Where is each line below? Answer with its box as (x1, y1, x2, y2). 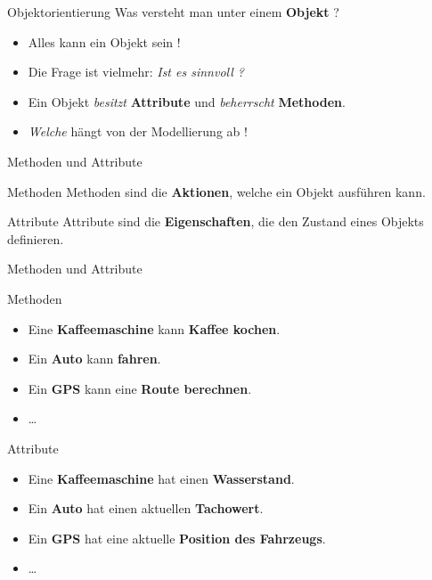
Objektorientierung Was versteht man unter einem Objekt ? (7, 3, 339, 20)
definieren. (7, 229, 64, 248)
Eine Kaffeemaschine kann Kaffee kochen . (28, 319, 281, 338)
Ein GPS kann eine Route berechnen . (28, 379, 252, 397)
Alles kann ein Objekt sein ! (28, 32, 181, 51)
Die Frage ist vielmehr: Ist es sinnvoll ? (28, 62, 244, 81)
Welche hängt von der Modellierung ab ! (28, 122, 248, 141)
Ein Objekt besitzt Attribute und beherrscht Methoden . (28, 92, 346, 110)
